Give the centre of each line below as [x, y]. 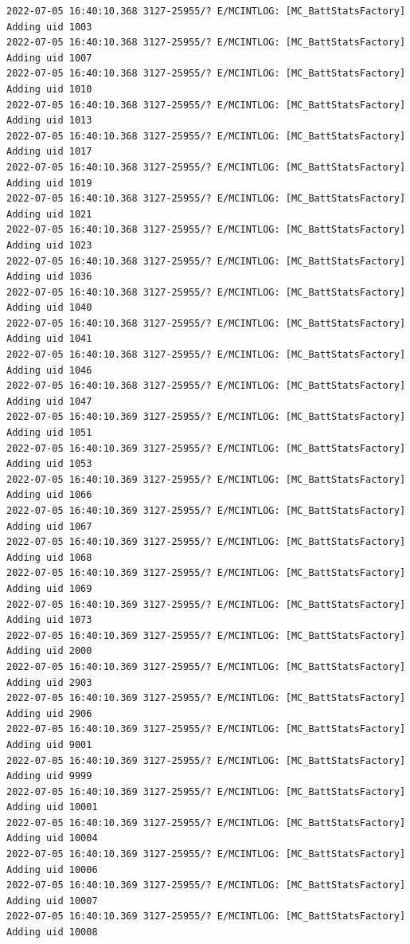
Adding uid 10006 [52, 870]
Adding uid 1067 [49, 526]
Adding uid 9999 [49, 776]
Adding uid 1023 [49, 245]
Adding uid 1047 [49, 401]
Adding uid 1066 [49, 495]
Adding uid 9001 [49, 744]
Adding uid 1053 [49, 464]
